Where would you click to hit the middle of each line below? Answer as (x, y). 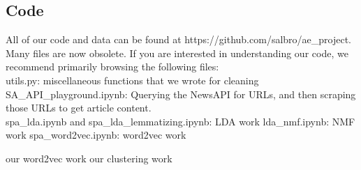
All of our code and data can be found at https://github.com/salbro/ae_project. (178, 39)
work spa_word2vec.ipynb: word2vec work (96, 135)
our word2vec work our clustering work (89, 158)
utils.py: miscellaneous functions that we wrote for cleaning (132, 80)
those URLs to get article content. (79, 108)
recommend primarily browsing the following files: (112, 67)
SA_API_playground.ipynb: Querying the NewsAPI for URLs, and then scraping (181, 94)
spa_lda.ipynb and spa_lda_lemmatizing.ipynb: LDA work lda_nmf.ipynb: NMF (180, 121)
